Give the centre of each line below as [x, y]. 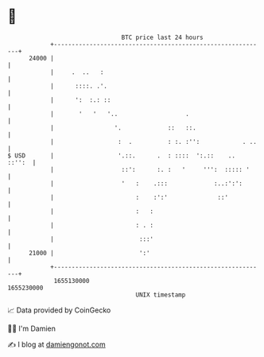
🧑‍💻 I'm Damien [32, 328]
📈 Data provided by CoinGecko [59, 310]
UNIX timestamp [161, 295]
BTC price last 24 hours [162, 37]
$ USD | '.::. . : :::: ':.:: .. [122, 155]
